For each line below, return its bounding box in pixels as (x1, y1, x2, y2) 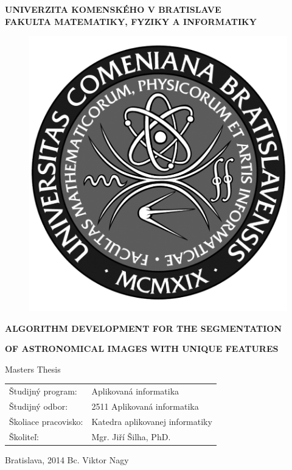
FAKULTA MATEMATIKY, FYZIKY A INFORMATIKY (5, 15, 257, 27)
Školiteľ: (9, 430, 40, 443)
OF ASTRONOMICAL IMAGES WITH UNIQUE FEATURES (5, 342, 279, 355)
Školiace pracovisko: (9, 415, 83, 427)
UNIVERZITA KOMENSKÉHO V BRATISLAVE (5, 3, 221, 15)
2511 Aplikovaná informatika (91, 399, 199, 412)
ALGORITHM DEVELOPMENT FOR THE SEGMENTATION (5, 321, 282, 334)
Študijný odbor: (9, 399, 68, 412)
